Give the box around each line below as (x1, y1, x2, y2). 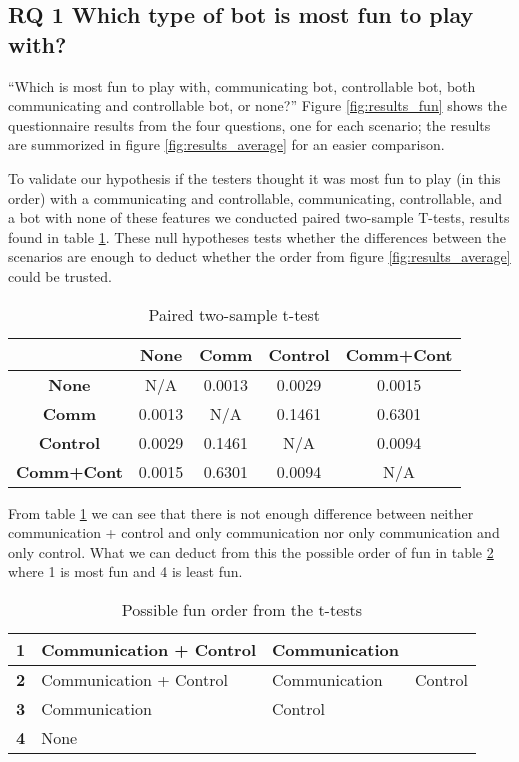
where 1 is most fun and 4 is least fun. (8, 561, 243, 582)
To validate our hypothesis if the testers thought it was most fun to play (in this (8, 167, 501, 188)
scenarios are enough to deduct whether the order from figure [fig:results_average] (8, 246, 511, 267)
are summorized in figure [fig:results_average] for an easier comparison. (8, 134, 445, 155)
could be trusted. (8, 265, 112, 286)
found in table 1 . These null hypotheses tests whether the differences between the (8, 226, 506, 247)
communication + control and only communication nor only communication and (8, 522, 500, 543)
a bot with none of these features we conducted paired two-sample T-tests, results (8, 207, 510, 228)
